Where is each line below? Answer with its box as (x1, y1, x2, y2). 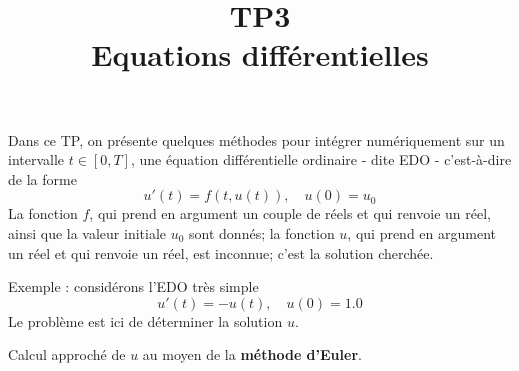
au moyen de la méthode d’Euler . (142, 344, 362, 365)
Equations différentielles (91, 34, 429, 75)
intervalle (8, 149, 65, 170)
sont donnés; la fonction (189, 222, 335, 243)
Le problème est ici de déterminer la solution (8, 310, 283, 331)
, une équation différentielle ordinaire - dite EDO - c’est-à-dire (130, 149, 512, 170)
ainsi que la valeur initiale (8, 222, 167, 243)
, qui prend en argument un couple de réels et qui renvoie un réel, (89, 203, 491, 224)
